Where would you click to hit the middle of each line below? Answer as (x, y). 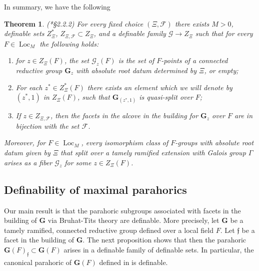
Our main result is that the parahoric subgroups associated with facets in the (122, 210)
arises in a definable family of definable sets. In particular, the (159, 250)
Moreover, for (25, 143)
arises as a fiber (28, 162)
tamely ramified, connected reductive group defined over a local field (109, 230)
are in (244, 115)
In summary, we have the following (57, 7)
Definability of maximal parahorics (95, 189)
